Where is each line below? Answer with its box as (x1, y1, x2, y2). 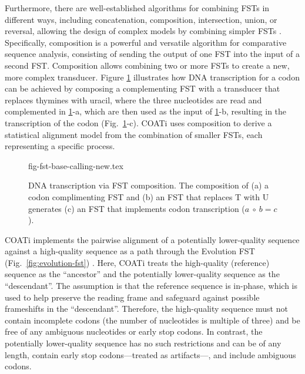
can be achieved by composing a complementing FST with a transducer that (5, 82, 280, 95)
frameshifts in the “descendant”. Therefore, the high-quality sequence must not (5, 302, 288, 315)
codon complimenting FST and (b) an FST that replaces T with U (28, 190, 269, 203)
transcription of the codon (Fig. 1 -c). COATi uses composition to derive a (5, 116, 272, 129)
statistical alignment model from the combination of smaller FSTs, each (5, 128, 263, 140)
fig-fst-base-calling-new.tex (28, 159, 123, 171)
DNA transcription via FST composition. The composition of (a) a (28, 179, 269, 191)
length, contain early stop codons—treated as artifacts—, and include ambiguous (5, 348, 296, 360)
